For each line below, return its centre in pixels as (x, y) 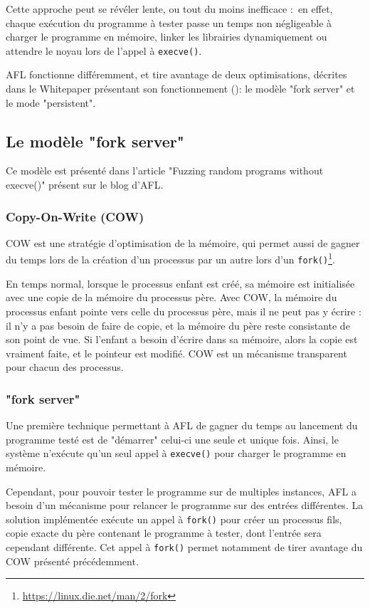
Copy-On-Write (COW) (75, 216)
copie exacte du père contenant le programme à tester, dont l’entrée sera (164, 533)
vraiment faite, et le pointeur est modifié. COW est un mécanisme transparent (176, 353)
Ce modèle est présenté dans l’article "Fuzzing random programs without (165, 171)
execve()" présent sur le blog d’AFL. (85, 185)
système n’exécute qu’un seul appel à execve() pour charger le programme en (176, 453)
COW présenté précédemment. (72, 561)
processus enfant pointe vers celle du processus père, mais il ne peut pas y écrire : (184, 311)
